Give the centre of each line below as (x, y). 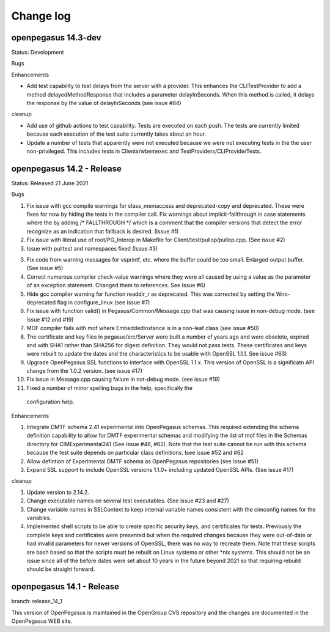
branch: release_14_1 (37, 601)
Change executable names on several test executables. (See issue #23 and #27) (128, 501)
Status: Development (38, 53)
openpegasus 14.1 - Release (65, 587)
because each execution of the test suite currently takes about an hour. (116, 134)
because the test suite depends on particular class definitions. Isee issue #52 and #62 (135, 453)
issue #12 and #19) (50, 319)
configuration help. (50, 402)
